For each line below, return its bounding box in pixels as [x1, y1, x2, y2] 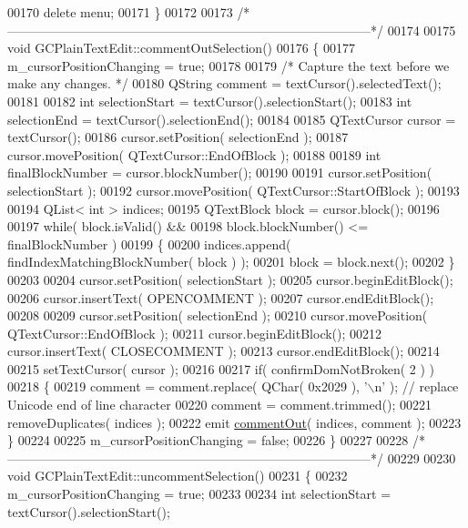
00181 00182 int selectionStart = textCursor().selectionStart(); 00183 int [7, 91, 412, 110]
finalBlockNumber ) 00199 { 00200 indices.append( [7, 234, 291, 253]
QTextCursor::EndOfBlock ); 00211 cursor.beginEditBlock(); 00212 [7, 323, 382, 342]
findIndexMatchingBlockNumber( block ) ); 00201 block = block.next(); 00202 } [7, 252, 455, 271]
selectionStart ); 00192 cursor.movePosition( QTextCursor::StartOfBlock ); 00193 [7, 180, 460, 199]
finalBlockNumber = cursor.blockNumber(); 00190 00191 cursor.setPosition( [7, 163, 432, 182]
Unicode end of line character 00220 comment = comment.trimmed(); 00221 [7, 395, 432, 414]
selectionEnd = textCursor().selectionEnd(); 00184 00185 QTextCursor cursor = [7, 109, 456, 128]
